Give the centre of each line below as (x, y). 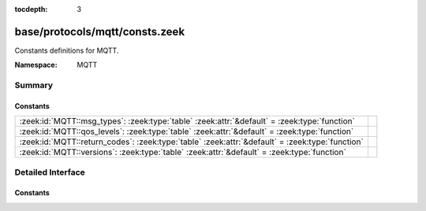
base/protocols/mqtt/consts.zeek (100, 31)
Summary (34, 85)
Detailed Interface (50, 172)
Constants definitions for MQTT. (67, 50)
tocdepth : (31, 9)
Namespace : (36, 65)
